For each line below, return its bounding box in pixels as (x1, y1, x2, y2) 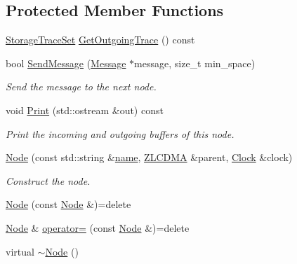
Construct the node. (6, 173, 91, 188)
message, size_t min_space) (134, 55, 256, 70)
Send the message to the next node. (6, 79, 157, 94)
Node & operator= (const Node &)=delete (6, 220, 190, 235)
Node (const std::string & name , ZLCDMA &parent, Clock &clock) (6, 150, 293, 165)
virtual (6, 244, 34, 258)
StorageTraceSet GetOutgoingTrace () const (6, 32, 195, 47)
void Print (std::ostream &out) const (6, 102, 164, 117)
